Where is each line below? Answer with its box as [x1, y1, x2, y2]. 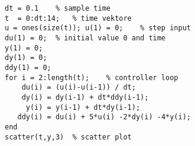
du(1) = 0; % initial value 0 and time [5, 33, 166, 42]
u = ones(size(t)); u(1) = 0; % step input [5, 24, 191, 33]
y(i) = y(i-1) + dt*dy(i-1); [25, 103, 141, 112]
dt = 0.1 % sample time [5, 4, 110, 12]
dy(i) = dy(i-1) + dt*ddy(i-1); [21, 93, 149, 101]
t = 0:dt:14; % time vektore [5, 14, 132, 23]
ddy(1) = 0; [5, 63, 51, 72]
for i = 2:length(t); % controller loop [5, 73, 178, 82]
